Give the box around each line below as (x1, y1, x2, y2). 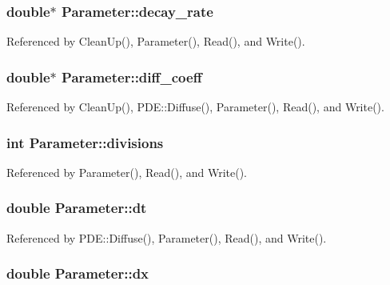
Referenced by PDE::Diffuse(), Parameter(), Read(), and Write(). (6, 229, 327, 246)
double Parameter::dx (6, 263, 149, 283)
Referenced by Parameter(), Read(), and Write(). (6, 163, 247, 180)
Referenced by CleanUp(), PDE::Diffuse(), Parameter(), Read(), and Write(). (6, 98, 384, 115)
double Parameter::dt (6, 198, 147, 218)
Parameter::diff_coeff (62, 66, 202, 86)
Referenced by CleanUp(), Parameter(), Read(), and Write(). (6, 33, 305, 50)
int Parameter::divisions (6, 132, 164, 152)
